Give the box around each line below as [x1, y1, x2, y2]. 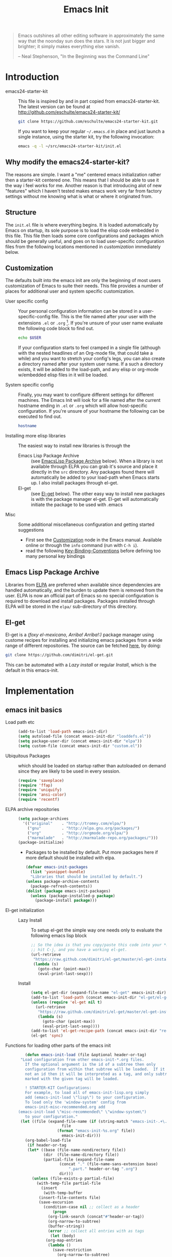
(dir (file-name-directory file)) [43, 1152, 119, 1157]
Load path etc [5, 719, 35, 725]
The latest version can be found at [18, 104, 91, 110]
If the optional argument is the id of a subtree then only [25, 1062, 156, 1067]
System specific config [5, 381, 54, 388]
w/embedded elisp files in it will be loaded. [18, 372, 109, 378]
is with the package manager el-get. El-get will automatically [31, 496, 159, 502]
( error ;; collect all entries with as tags [48, 1228, 144, 1233]
